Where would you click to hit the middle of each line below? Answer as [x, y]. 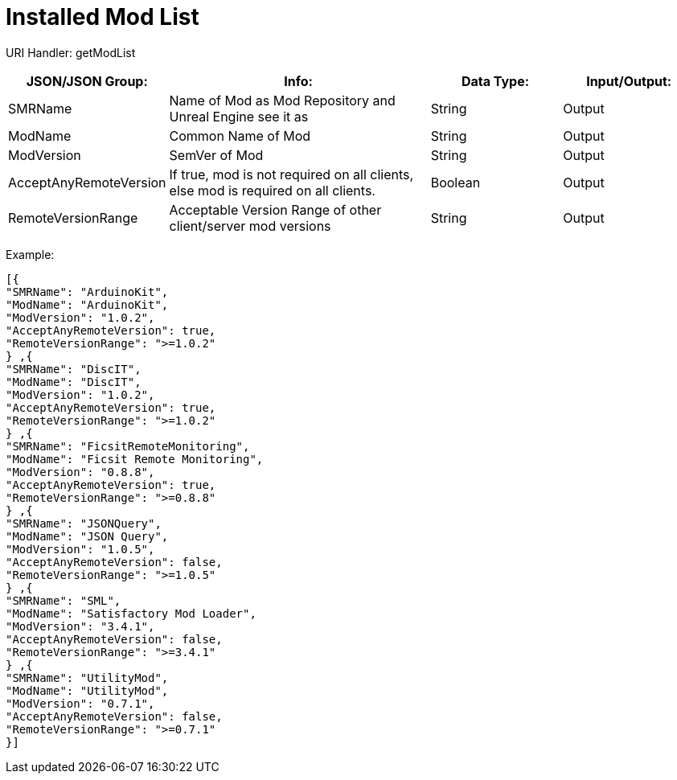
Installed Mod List [103, 17]
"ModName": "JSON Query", [87, 536]
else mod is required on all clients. [272, 190]
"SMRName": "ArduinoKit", [87, 291]
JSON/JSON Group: [87, 81]
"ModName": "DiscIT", [74, 382]
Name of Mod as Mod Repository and [282, 100]
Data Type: [495, 81]
